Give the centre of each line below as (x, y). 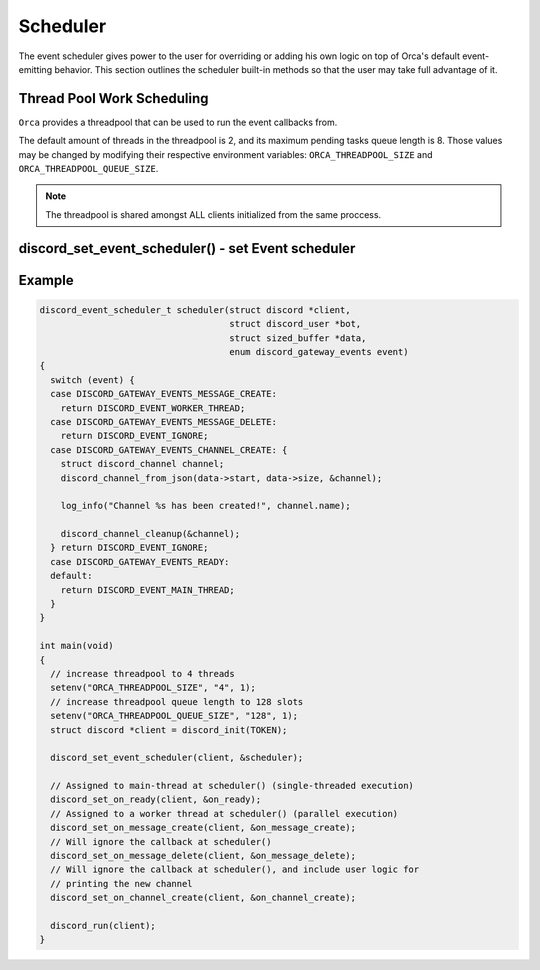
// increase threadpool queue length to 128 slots (177, 701)
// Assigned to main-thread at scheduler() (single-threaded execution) (232, 786)
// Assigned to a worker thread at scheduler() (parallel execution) (224, 813)
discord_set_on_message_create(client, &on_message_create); (203, 828)
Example (46, 280)
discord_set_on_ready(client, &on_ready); (156, 799)
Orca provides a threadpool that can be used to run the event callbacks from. (178, 122)
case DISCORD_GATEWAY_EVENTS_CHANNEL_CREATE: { (169, 449)
